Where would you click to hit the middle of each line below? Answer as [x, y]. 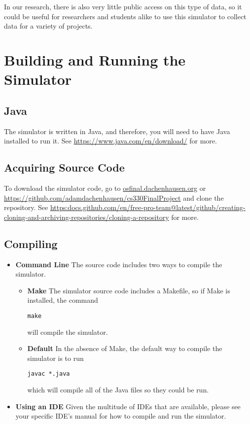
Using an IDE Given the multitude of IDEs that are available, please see [128, 406]
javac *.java [49, 374]
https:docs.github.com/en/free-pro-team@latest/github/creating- [148, 207]
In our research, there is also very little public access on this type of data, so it [123, 6]
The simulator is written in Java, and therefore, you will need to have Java [117, 131]
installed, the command [63, 300]
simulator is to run [55, 358]
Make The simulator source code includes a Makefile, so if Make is [129, 290]
